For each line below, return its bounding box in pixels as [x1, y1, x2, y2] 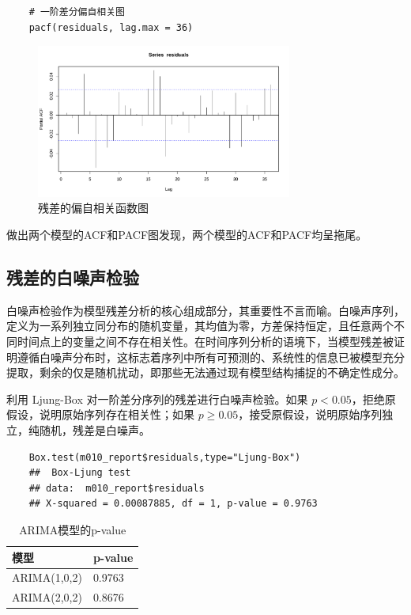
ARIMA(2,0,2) [12, 589, 82, 606]
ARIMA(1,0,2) [12, 569, 82, 586]
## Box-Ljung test [28, 467, 131, 479]
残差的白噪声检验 [6, 265, 139, 290]
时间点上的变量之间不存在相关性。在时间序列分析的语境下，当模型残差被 [17, 333, 394, 350]
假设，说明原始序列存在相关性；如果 [6, 406, 194, 423]
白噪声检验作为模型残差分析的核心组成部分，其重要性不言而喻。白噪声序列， [6, 302, 405, 318]
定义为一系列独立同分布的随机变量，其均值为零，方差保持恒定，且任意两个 [6, 317, 394, 334]
